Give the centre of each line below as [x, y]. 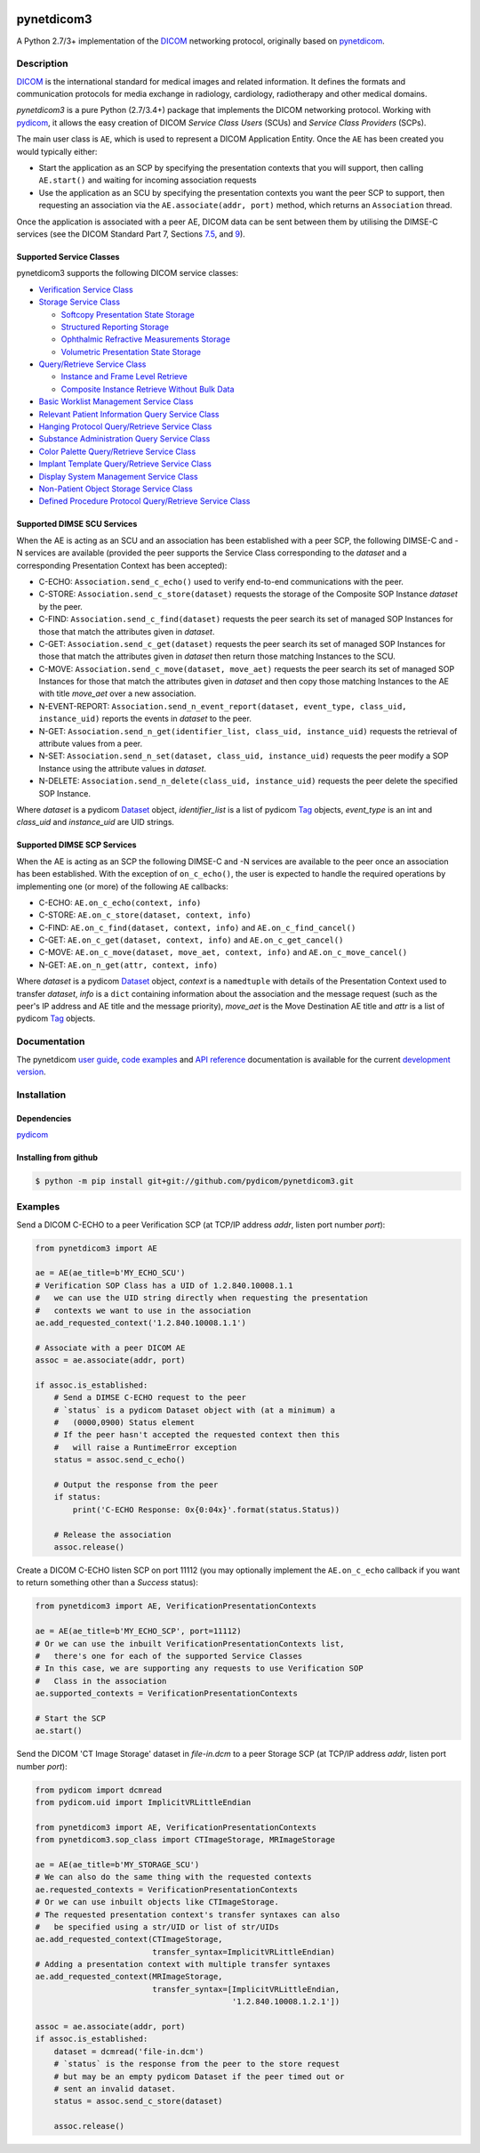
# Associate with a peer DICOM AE [110, 1348]
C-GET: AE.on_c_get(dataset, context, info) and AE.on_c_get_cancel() [191, 940]
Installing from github [57, 1157]
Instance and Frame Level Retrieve [124, 376]
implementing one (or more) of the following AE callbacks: [122, 886]
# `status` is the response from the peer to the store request [197, 2064]
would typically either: [57, 151]
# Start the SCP [71, 1718]
